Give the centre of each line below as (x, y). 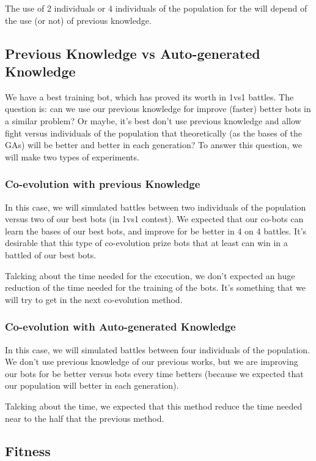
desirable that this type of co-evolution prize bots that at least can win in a (146, 243)
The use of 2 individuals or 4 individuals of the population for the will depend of (156, 8)
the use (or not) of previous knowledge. (78, 20)
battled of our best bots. (51, 254)
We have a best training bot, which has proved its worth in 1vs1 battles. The (149, 96)
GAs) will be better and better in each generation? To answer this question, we (153, 145)
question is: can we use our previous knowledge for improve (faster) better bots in (158, 109)
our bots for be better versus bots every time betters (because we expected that (154, 373)
